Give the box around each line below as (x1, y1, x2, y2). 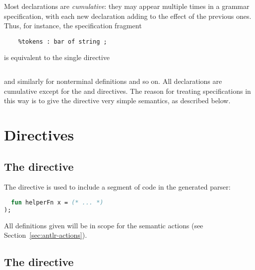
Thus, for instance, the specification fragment (4, 20, 142, 31)
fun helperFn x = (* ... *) (11, 199, 104, 206)
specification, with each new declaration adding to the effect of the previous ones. (4, 10, 252, 21)
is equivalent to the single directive (4, 52, 110, 63)
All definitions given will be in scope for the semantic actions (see (4, 220, 203, 230)
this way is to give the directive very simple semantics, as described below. (4, 95, 231, 106)
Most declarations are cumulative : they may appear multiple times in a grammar (4, 1, 250, 11)
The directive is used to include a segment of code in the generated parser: (4, 182, 231, 192)
